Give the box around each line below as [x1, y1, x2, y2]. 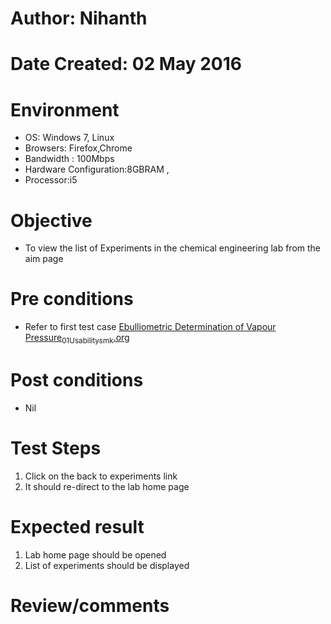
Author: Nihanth [10, 7, 148, 30]
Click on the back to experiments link [24, 470, 178, 482]
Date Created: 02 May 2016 [10, 53, 242, 76]
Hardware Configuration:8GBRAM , [24, 163, 170, 176]
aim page [24, 253, 64, 265]
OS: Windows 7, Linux [24, 132, 115, 144]
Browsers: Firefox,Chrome [24, 142, 133, 154]
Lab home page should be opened [24, 548, 167, 561]
